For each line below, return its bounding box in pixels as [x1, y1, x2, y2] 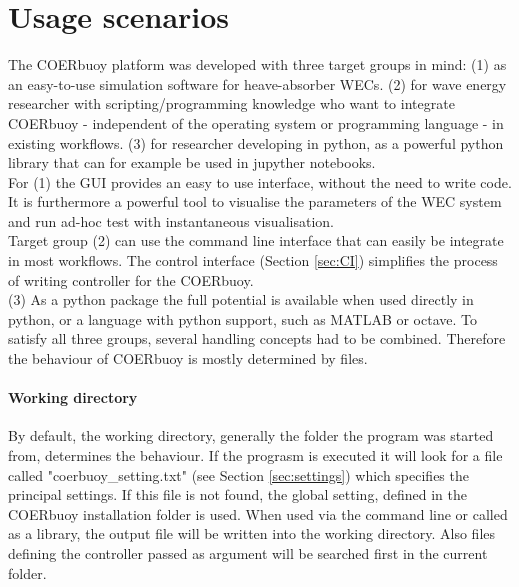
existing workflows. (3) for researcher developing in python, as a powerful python [8, 132, 504, 153]
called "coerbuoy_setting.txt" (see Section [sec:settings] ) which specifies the [8, 464, 469, 485]
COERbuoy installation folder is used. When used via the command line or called [8, 503, 508, 524]
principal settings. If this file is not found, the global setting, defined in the [8, 484, 467, 505]
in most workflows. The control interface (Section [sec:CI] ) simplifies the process [8, 250, 498, 271]
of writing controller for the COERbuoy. [8, 269, 254, 290]
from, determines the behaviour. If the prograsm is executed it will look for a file [8, 445, 503, 466]
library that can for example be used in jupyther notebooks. [8, 152, 376, 173]
